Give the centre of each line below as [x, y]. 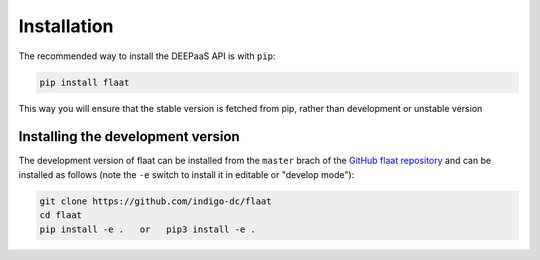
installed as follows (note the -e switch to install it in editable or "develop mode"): [186, 174]
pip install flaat [84, 82]
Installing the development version [129, 136]
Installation [66, 26]
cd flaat [61, 215]
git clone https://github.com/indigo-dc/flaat [155, 201]
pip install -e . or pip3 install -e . [148, 229]
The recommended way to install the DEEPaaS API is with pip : [147, 56]
